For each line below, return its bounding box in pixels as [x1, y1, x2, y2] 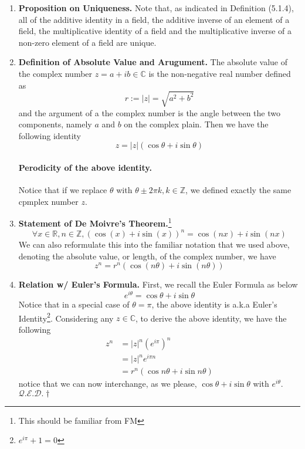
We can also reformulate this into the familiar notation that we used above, [18, 238, 290, 251]
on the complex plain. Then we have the [124, 118, 269, 130]
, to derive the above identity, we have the [135, 312, 287, 324]
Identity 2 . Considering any [18, 310, 114, 324]
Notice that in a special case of [18, 298, 130, 310]
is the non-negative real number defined [148, 67, 291, 79]
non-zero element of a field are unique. [18, 36, 157, 48]
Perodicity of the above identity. [18, 161, 152, 174]
